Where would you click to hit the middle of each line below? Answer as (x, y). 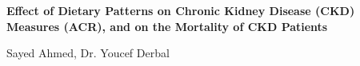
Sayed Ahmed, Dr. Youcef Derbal (88, 53)
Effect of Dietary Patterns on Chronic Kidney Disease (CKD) (181, 10)
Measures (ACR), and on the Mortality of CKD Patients (167, 26)
